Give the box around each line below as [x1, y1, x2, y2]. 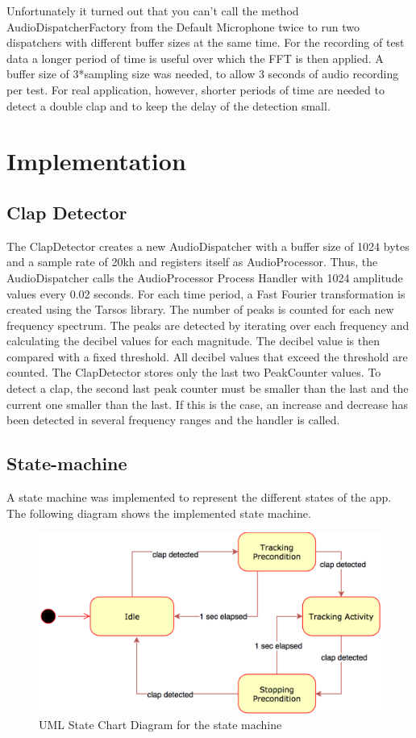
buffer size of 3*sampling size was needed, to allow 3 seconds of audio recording [6, 65, 399, 82]
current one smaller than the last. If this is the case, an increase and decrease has [6, 395, 409, 412]
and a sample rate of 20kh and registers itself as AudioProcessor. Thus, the [6, 253, 378, 270]
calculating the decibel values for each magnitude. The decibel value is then [6, 332, 380, 349]
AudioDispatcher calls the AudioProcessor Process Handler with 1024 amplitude [6, 269, 403, 286]
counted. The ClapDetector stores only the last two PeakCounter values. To [6, 364, 381, 381]
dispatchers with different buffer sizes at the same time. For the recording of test [6, 34, 405, 51]
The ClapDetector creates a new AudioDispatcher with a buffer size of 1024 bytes [6, 237, 410, 254]
